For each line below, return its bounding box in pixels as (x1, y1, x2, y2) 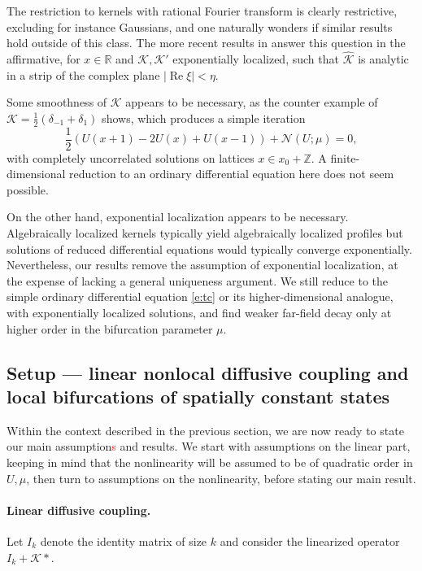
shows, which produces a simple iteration (102, 109, 306, 126)
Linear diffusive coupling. (7, 501, 151, 518)
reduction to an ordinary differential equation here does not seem (69, 165, 394, 182)
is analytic (358, 50, 409, 67)
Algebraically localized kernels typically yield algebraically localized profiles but (7, 224, 403, 242)
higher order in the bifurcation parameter (7, 320, 213, 337)
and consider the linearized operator (220, 532, 400, 549)
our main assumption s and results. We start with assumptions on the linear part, (7, 438, 411, 455)
